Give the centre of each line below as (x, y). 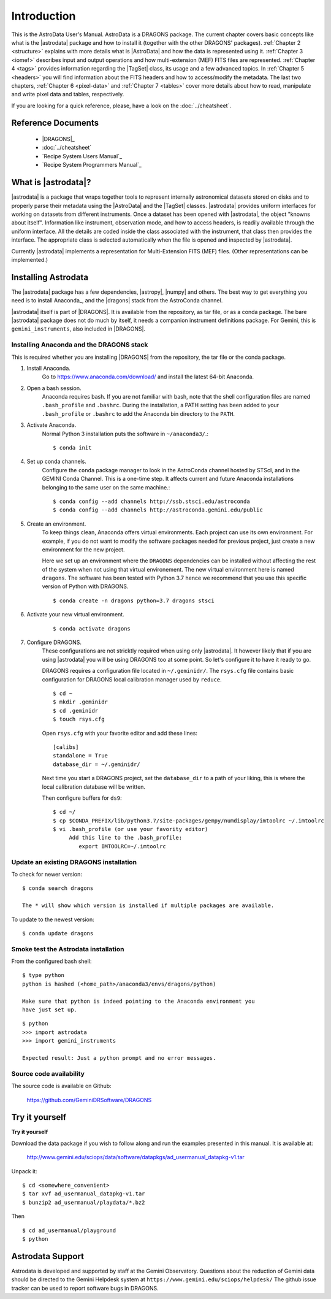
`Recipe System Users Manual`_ (82, 156)
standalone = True (81, 756)
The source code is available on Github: (61, 1086)
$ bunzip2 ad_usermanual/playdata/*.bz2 (84, 1202)
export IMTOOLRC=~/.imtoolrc (123, 846)
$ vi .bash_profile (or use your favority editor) (131, 829)
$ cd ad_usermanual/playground (69, 1230)
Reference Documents (55, 123)
